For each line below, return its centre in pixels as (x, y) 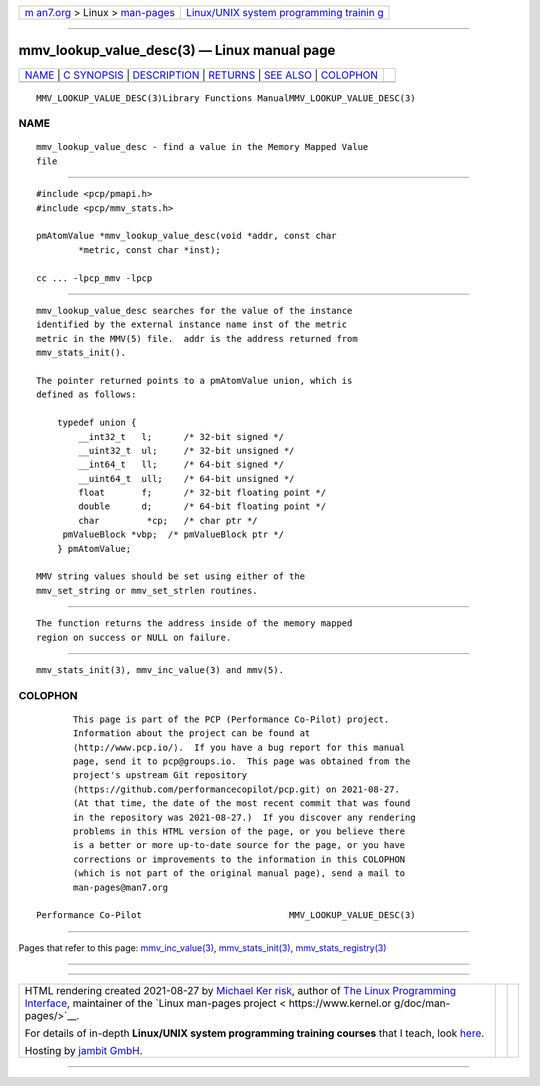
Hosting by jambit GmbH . (84, 1051)
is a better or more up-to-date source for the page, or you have (239, 845)
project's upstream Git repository (160, 775)
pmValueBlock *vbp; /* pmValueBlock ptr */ (173, 534)
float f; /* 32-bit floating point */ (202, 493)
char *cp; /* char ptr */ (168, 520)
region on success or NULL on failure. (134, 637)
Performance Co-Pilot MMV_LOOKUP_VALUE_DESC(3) (226, 915)
